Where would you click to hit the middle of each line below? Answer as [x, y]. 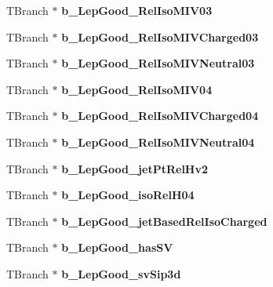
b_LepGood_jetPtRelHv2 [135, 168]
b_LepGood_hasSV [117, 247]
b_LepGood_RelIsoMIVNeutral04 [158, 142]
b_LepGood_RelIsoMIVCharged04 [160, 116]
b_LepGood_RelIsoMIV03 [137, 10]
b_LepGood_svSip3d [121, 273]
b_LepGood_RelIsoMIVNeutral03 [158, 63]
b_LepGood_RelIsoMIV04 [137, 89]
